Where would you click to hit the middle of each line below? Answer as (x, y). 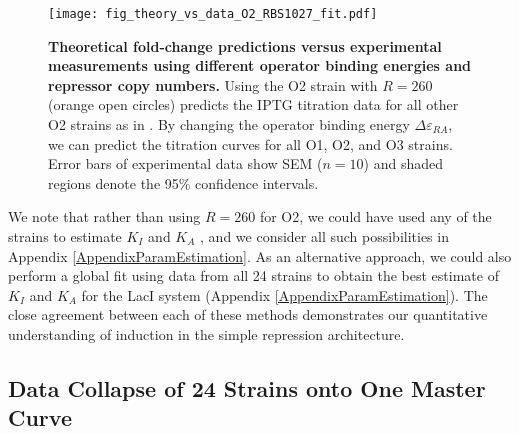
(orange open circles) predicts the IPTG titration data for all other (253, 104)
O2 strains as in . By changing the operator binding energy (229, 124)
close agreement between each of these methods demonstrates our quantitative (248, 314)
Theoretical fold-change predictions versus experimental (245, 45)
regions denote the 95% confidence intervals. (183, 182)
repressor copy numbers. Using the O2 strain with (213, 84)
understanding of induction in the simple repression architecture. (206, 333)
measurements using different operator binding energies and (260, 65)
